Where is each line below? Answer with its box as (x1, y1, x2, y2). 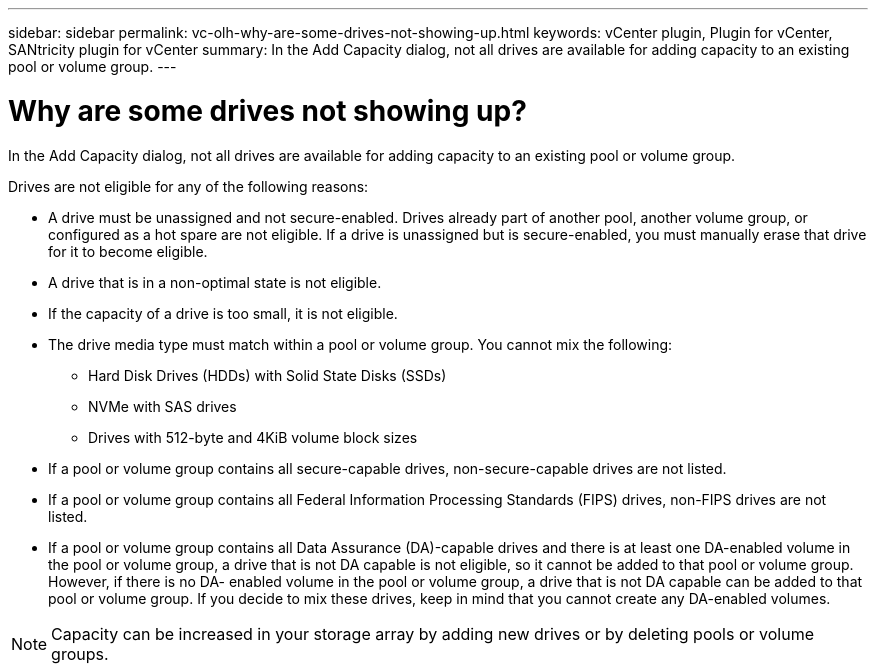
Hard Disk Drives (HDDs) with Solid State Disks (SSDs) (88, 366, 447, 384)
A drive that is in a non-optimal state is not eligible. (48, 273, 382, 291)
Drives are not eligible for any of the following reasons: (8, 177, 369, 195)
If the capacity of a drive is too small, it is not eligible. (48, 304, 398, 322)
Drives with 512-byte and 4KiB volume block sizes (88, 428, 418, 446)
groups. (51, 643, 109, 664)
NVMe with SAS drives (88, 397, 237, 415)
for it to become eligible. (48, 242, 208, 260)
